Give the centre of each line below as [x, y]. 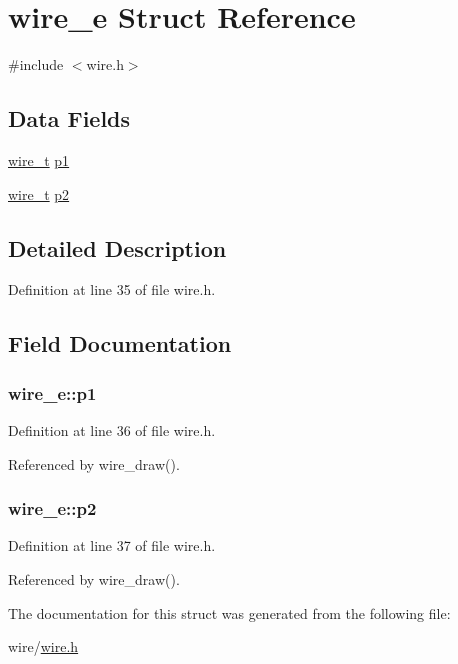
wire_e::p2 [52, 508]
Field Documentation [120, 343]
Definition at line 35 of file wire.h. [112, 289]
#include [36, 64]
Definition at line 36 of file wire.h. [112, 429]
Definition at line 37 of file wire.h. [112, 545]
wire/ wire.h [43, 646]
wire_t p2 [39, 193]
